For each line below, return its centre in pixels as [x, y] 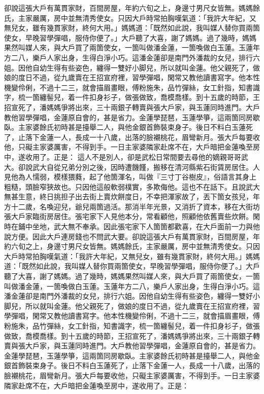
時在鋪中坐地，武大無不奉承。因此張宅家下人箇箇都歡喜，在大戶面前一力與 [128, 226]
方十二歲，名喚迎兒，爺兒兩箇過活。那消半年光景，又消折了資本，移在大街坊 [132, 206]
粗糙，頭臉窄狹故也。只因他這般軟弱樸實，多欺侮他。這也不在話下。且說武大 [132, 186]
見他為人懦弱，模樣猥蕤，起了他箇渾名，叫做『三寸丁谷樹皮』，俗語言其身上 [130, 177]
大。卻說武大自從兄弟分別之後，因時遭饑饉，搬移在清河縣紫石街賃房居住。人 [132, 167]
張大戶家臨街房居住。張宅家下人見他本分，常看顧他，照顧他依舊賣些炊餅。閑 [132, 216]
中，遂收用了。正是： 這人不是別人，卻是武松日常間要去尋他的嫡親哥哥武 [126, 156]
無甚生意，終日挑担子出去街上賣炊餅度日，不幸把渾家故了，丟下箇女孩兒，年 [132, 196]
